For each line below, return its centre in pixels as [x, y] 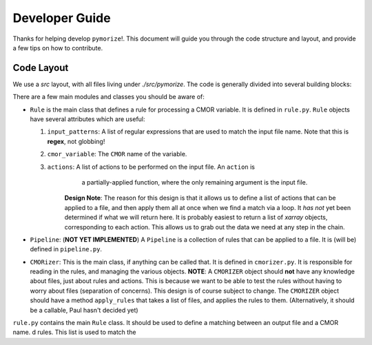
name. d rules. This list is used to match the [74, 332]
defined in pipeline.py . [66, 249]
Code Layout [41, 68]
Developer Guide [62, 18]
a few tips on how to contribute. [58, 48]
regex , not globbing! [76, 141]
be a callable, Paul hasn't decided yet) [84, 310]
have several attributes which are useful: [87, 119]
